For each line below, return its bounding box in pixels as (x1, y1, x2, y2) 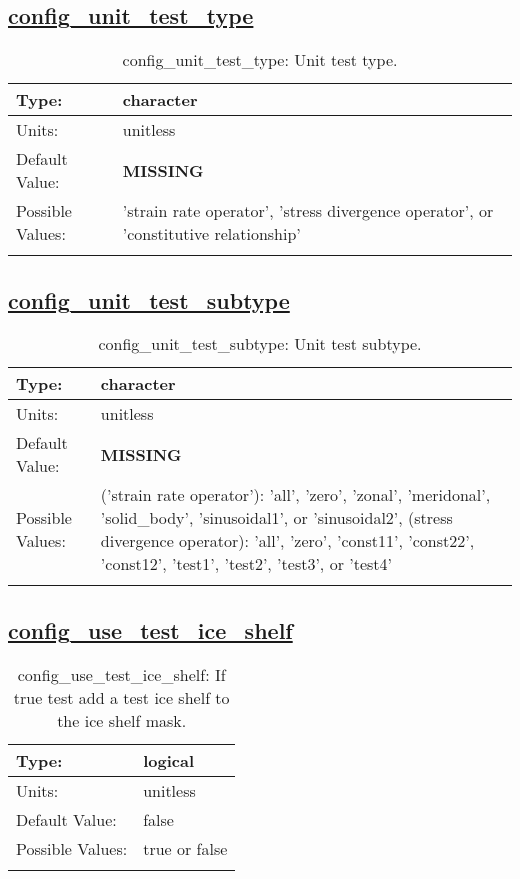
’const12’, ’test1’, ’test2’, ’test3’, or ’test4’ (100, 552, 392, 576)
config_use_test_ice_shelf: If (17, 662, 226, 686)
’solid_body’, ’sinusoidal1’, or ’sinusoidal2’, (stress (100, 506, 453, 530)
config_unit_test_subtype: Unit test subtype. (98, 332, 422, 356)
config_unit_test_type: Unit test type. (122, 48, 398, 72)
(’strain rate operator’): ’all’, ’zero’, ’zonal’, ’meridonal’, (100, 483, 491, 507)
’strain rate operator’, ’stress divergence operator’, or (122, 199, 494, 223)
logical (143, 748, 194, 772)
